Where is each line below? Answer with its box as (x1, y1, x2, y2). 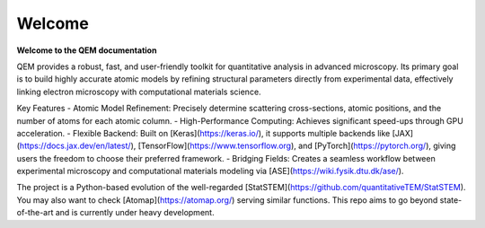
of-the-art (16, 207, 54, 218)
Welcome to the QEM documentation (16, 45, 157, 56)
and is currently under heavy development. (55, 207, 215, 218)
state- (439, 194, 463, 206)
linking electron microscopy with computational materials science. (16, 86, 261, 97)
